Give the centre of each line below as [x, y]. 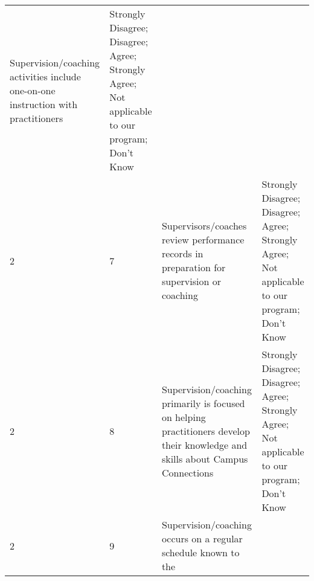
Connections [187, 472]
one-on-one [33, 90]
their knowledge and [204, 445]
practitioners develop [206, 431]
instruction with [44, 104]
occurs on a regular [202, 538]
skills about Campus [205, 458]
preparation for [194, 267]
